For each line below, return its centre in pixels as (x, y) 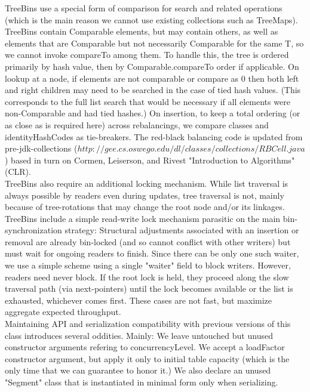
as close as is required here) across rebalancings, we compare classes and (137, 124)
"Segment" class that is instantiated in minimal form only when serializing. (142, 382)
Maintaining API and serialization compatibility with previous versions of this (148, 324)
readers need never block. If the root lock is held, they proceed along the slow (147, 277)
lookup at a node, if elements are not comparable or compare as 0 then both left (152, 78)
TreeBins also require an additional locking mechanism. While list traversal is (147, 183)
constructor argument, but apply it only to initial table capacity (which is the (147, 358)
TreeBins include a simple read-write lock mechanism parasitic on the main (143, 218)
